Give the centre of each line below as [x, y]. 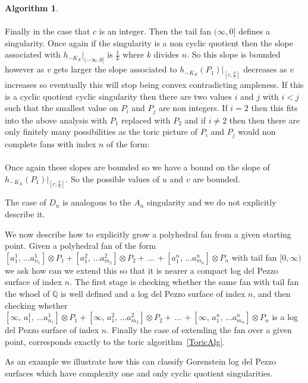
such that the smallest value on [62, 108]
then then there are [265, 120]
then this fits [274, 108]
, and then [272, 293]
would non [257, 132]
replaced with [146, 120]
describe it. [25, 213]
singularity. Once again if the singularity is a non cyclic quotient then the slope [149, 42]
